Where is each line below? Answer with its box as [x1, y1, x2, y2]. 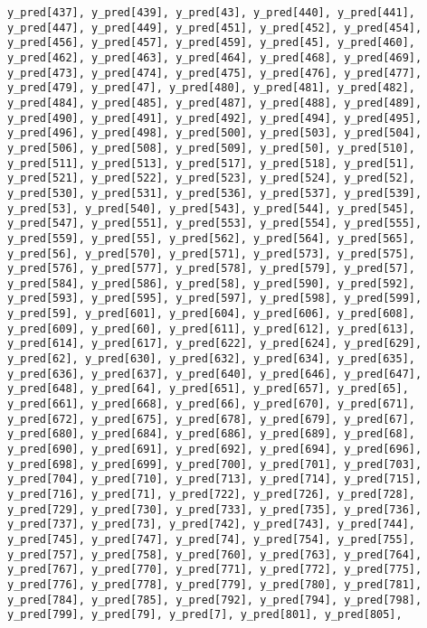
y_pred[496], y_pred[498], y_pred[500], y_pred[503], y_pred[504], [7, 127, 422, 140]
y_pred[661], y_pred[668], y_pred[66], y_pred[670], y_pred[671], [7, 398, 416, 411]
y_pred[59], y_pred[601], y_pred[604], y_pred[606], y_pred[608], [7, 307, 416, 321]
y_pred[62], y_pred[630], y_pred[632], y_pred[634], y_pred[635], [7, 352, 416, 366]
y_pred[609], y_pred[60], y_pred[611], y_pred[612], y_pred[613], [7, 322, 416, 335]
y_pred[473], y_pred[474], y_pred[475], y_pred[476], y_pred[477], [7, 66, 422, 80]
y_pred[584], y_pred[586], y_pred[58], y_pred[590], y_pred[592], [7, 277, 416, 290]
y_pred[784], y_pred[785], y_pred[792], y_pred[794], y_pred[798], [7, 593, 422, 606]
